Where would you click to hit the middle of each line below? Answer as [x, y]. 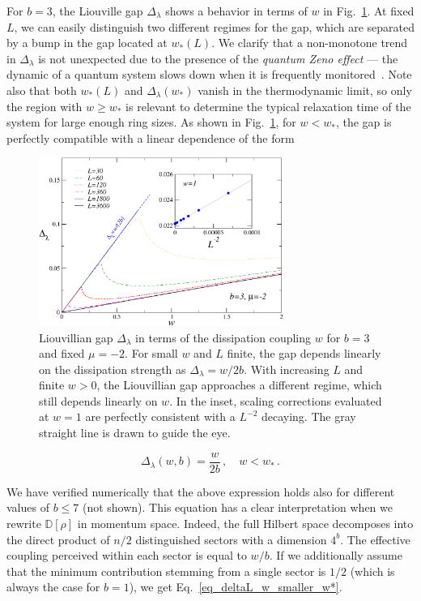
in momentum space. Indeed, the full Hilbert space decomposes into [245, 523]
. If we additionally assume [336, 555]
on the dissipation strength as [113, 369]
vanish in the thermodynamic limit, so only [305, 90]
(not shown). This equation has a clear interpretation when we [237, 507]
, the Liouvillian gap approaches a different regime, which [239, 385]
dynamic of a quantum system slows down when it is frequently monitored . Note [209, 74]
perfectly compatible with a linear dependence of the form [151, 137]
